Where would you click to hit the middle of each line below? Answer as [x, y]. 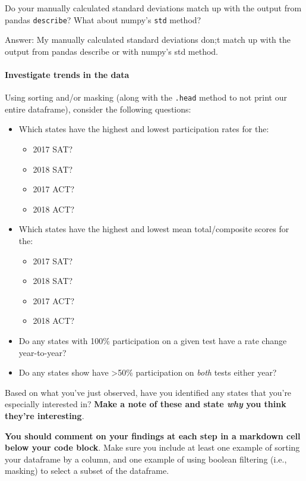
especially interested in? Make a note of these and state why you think [146, 404]
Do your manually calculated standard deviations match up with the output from [153, 8]
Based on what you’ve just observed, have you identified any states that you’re [148, 392]
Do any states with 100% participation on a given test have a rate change [153, 341]
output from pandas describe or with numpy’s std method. [112, 51]
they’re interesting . [45, 415]
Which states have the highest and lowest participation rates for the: [144, 129]
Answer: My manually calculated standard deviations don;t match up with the [148, 40]
